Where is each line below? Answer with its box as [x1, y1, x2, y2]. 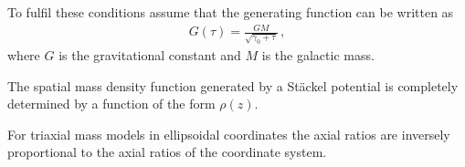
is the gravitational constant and [58, 46, 241, 65]
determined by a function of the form [7, 94, 216, 113]
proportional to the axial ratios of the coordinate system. [7, 142, 327, 162]
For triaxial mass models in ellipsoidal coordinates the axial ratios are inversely [7, 124, 450, 143]
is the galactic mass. [261, 46, 375, 65]
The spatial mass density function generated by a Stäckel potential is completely [7, 76, 459, 95]
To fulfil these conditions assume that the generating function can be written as [7, 3, 454, 21]
